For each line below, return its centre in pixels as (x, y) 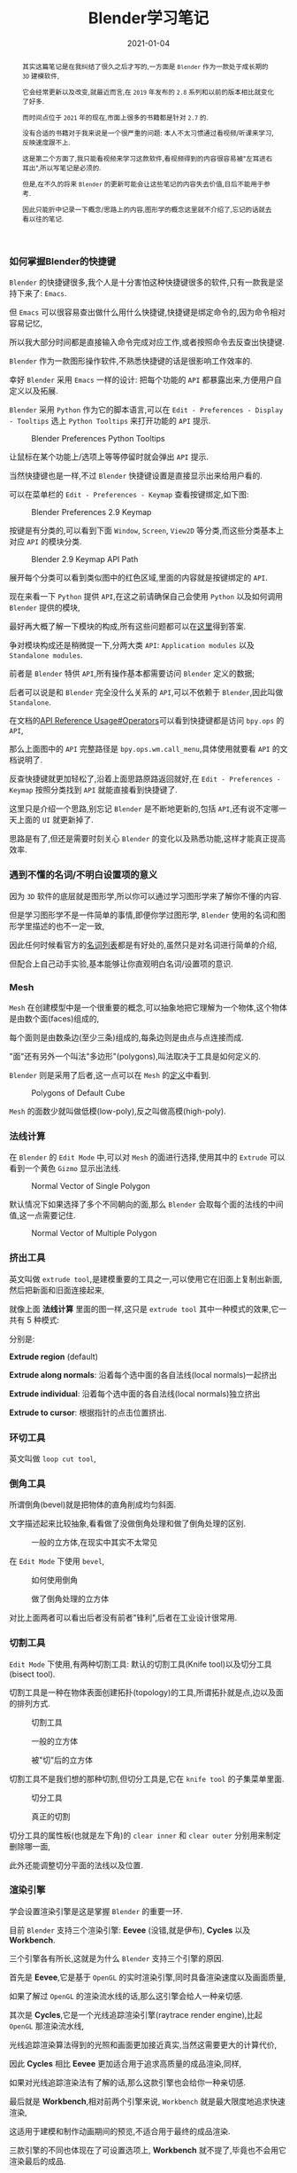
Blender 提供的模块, (45, 607)
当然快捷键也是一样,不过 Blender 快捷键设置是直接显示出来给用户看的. (136, 476)
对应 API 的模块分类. (46, 542)
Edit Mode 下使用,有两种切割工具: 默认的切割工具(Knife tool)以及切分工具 (141, 1664)
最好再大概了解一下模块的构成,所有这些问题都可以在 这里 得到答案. (128, 627)
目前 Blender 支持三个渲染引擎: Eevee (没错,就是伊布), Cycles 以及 (130, 1930)
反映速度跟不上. (46, 143)
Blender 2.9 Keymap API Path (85, 559)
